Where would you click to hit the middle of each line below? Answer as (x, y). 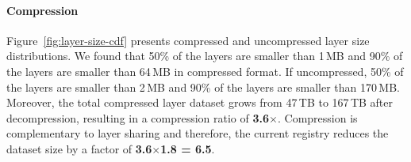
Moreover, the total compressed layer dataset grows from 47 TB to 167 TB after (200, 102)
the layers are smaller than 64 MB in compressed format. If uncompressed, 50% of (205, 71)
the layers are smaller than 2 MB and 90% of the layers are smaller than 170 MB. (203, 87)
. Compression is (317, 117)
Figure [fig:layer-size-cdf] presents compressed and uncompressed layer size (188, 40)
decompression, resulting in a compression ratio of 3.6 (138, 117)
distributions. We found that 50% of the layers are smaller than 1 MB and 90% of (205, 56)
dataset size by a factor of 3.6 (79, 148)
